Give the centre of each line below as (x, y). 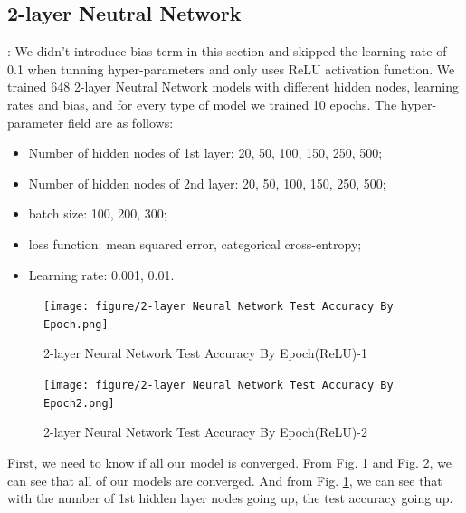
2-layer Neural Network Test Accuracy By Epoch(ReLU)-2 (205, 432)
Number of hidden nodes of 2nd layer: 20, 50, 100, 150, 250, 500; (207, 183)
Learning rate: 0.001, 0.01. (101, 274)
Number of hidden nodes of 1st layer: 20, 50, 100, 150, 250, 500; (205, 153)
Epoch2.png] (79, 403)
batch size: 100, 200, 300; (98, 213)
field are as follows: (120, 122)
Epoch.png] (76, 324)
